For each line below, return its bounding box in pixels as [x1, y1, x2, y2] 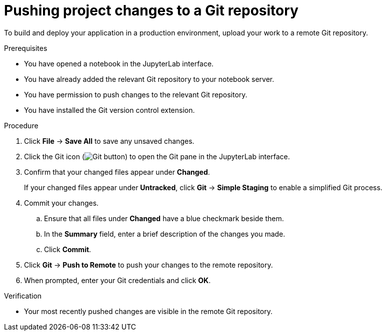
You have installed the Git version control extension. [24, 105, 195, 114]
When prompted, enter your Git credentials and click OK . [24, 276, 211, 285]
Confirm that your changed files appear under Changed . [24, 167, 210, 176]
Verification [4, 291, 42, 300]
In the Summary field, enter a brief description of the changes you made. [44, 229, 285, 238]
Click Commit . [44, 245, 91, 254]
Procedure [4, 121, 38, 130]
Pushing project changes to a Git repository [4, 2, 298, 19]
